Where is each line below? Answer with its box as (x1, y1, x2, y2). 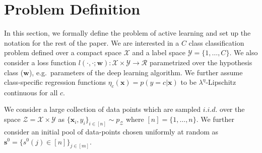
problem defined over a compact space (4, 47, 122, 58)
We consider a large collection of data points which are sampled (4, 104, 201, 114)
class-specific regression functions (4, 77, 106, 87)
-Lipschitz (206, 77, 236, 87)
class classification (188, 37, 244, 48)
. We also (229, 47, 258, 58)
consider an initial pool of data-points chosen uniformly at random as (4, 126, 219, 136)
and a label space (132, 47, 186, 58)
